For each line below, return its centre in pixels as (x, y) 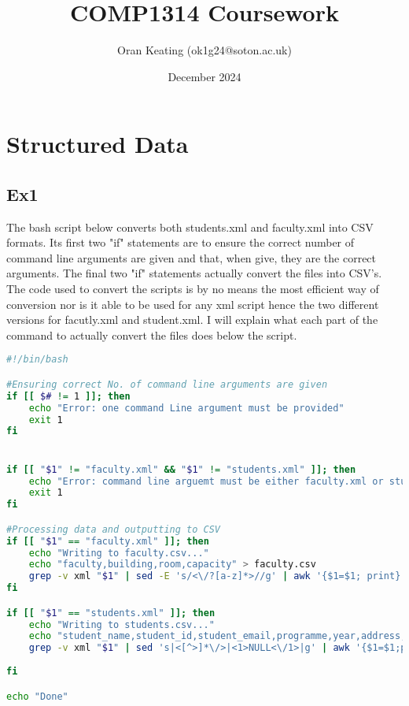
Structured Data (98, 144)
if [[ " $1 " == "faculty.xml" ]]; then (108, 541)
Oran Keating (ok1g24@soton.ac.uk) (204, 50)
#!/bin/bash (37, 360)
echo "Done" (37, 696)
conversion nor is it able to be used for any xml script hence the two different (193, 304)
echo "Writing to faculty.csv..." (119, 553)
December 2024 (204, 76)
